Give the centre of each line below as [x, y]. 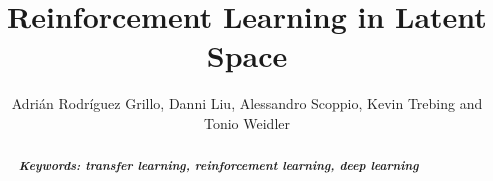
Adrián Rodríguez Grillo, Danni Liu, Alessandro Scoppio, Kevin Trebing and [247, 103]
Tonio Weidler [246, 122]
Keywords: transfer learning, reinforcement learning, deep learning [218, 165]
